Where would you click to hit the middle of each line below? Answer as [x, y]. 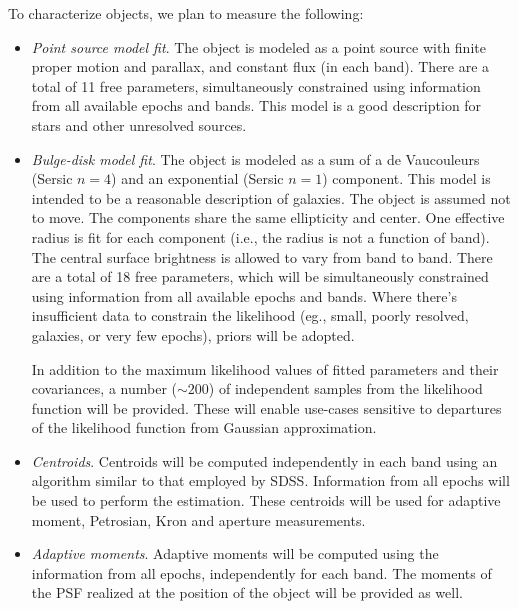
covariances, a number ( [104, 388]
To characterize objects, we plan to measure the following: [186, 13]
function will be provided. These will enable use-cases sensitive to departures [266, 407]
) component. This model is [406, 178]
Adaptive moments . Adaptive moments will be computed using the [235, 553]
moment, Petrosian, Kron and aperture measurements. [198, 519]
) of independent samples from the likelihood [345, 388]
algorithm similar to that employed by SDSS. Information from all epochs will [270, 480]
